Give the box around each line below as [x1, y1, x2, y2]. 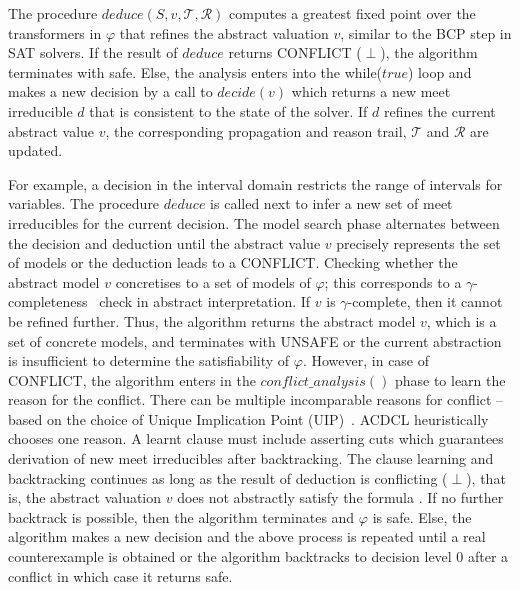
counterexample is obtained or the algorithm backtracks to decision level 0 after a [8, 546, 509, 567]
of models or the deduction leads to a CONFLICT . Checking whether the [8, 252, 458, 273]
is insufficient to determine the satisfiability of [8, 350, 290, 371]
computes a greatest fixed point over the [229, 3, 476, 23]
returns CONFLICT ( [228, 42, 362, 63]
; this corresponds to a [324, 271, 462, 292]
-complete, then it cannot [347, 291, 503, 312]
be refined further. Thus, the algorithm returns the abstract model [8, 310, 416, 331]
